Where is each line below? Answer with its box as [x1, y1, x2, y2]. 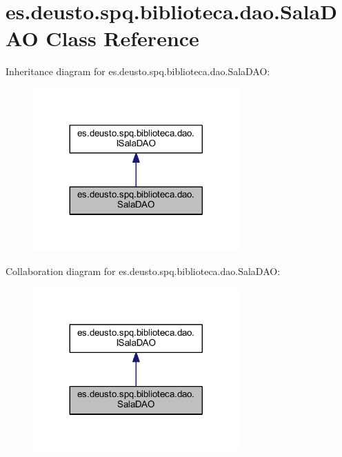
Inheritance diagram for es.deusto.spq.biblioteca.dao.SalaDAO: [6, 64, 270, 79]
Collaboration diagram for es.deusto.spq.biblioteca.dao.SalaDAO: [6, 263, 281, 278]
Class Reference [46, 24, 199, 52]
